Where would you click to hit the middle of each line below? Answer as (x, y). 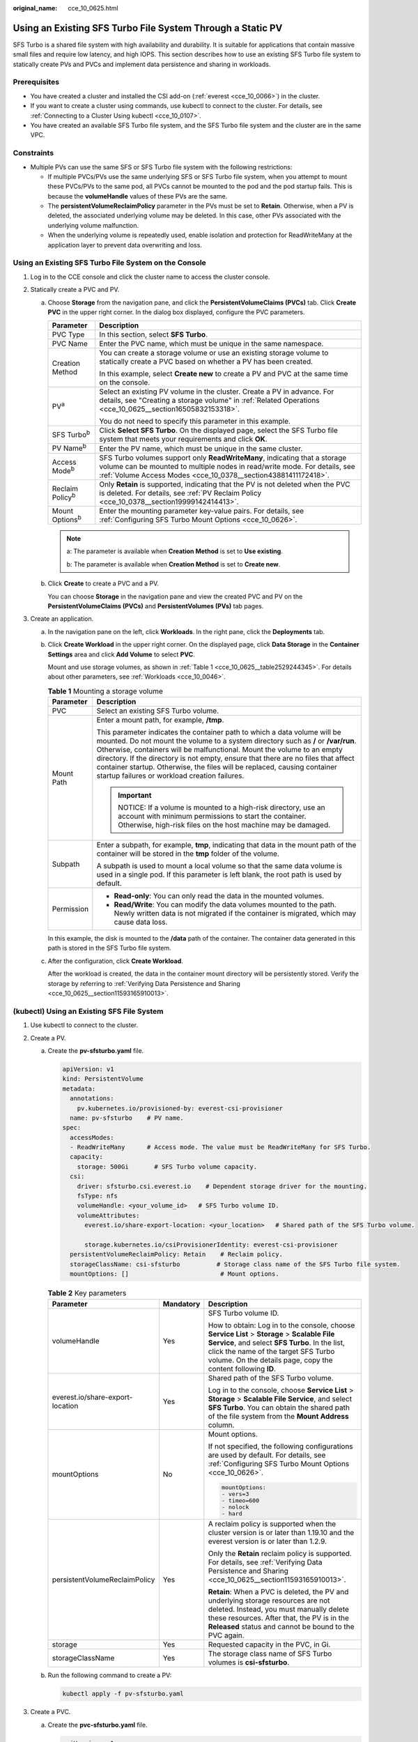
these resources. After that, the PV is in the (279, 1618)
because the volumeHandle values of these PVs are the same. (138, 196)
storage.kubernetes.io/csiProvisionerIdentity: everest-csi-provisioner (211, 1244)
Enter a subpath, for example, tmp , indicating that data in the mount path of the (226, 845)
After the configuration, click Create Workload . (116, 961)
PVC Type (68, 334)
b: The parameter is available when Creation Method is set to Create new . (173, 564)
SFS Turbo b (71, 434)
